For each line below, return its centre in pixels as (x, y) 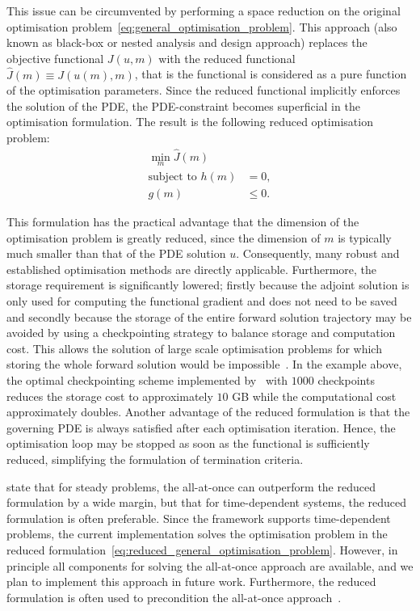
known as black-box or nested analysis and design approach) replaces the (187, 42)
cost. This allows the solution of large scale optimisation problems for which (194, 348)
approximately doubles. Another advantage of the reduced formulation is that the (208, 412)
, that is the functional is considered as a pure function (271, 74)
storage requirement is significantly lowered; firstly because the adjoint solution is (208, 285)
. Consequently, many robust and (318, 253)
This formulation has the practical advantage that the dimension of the (183, 222)
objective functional (55, 58)
